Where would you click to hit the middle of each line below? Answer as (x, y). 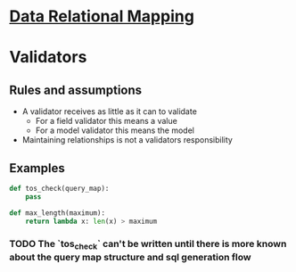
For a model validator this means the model (115, 130)
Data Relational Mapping (102, 16)
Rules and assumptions (76, 90)
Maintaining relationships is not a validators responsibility (127, 140)
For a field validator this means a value (107, 121)
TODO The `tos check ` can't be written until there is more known (148, 245)
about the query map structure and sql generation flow (130, 257)
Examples (37, 168)
